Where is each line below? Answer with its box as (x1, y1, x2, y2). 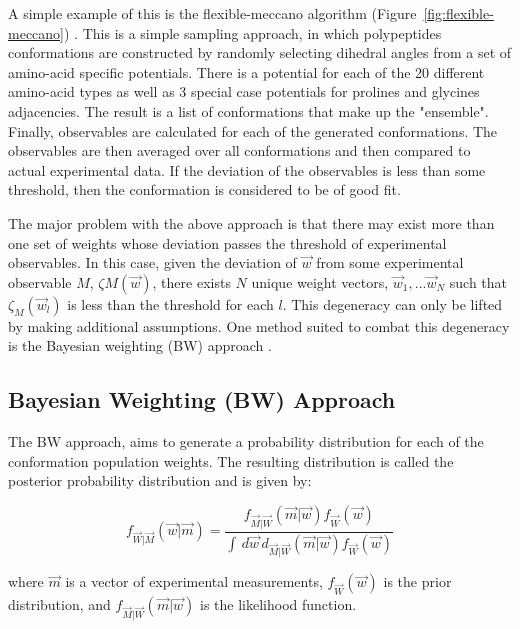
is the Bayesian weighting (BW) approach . (8, 335, 272, 356)
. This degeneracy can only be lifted (282, 293, 503, 314)
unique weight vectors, (251, 271, 389, 292)
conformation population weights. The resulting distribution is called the (8, 450, 454, 471)
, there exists (152, 271, 231, 292)
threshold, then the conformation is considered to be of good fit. (8, 179, 401, 200)
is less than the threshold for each (67, 293, 274, 314)
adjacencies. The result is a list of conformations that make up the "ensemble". (8, 100, 489, 121)
